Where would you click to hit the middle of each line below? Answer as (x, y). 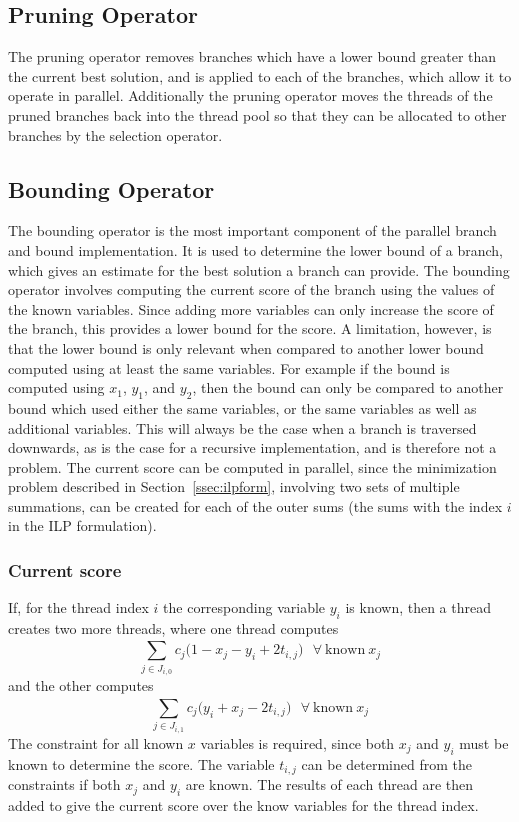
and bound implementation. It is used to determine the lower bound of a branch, (255, 249)
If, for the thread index (78, 607)
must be (484, 742)
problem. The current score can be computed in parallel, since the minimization (252, 466)
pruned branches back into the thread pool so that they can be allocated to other (257, 114)
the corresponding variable (244, 607)
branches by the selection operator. (115, 134)
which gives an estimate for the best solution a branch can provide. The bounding (259, 269)
